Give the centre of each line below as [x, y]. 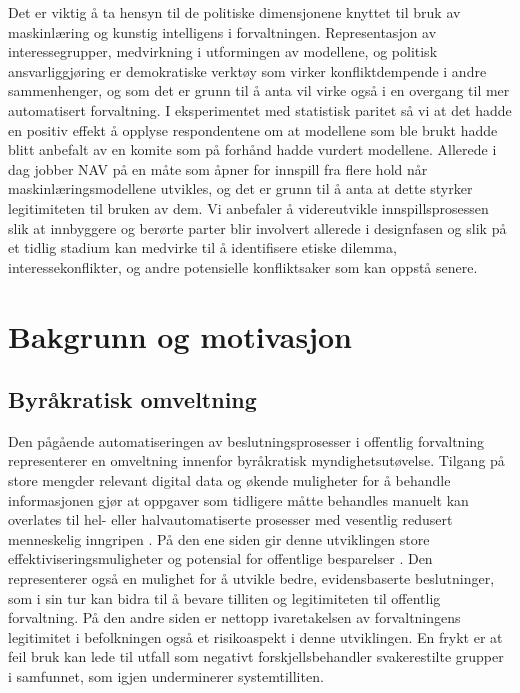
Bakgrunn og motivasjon [180, 335]
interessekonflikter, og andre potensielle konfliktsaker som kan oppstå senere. [243, 266]
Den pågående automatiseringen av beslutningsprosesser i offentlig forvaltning [246, 440]
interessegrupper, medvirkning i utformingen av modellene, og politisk [223, 51]
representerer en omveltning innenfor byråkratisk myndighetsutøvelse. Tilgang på [256, 460]
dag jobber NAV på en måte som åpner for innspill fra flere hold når [218, 168]
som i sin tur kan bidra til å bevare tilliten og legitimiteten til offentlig [224, 597]
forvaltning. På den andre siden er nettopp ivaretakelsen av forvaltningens [234, 617]
